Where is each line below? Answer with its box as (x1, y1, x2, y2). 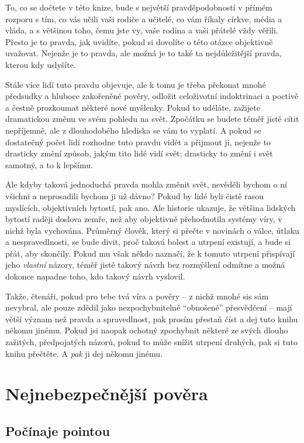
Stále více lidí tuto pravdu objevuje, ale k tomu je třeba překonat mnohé (5, 78, 266, 90)
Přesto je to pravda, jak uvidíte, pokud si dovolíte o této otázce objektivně (5, 35, 273, 47)
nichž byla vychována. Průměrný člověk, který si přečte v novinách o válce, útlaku (5, 224, 299, 236)
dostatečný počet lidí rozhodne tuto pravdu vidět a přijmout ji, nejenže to (5, 135, 271, 148)
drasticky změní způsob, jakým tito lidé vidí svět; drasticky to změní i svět (5, 147, 273, 159)
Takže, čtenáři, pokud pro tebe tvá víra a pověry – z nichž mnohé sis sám (5, 289, 269, 302)
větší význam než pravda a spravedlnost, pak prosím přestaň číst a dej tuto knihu (5, 312, 298, 325)
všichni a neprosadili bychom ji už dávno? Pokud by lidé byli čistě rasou (5, 189, 264, 202)
